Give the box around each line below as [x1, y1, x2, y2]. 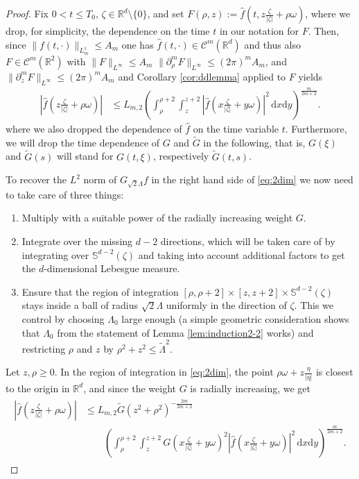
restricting [21, 341, 66, 355]
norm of [83, 172, 117, 187]
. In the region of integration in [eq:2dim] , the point [54, 364, 274, 379]
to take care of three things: [6, 187, 124, 201]
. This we [294, 298, 334, 312]
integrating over [21, 247, 89, 262]
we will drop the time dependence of [6, 135, 160, 149]
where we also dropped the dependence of [6, 121, 182, 135]
